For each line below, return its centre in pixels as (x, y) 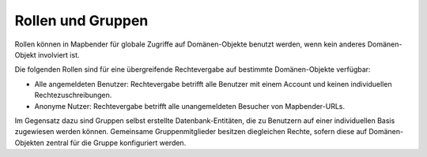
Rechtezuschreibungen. (73, 95)
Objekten (30, 143)
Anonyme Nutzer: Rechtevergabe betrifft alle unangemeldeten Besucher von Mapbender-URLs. (190, 106)
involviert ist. (59, 54)
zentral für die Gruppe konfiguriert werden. (116, 143)
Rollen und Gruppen (81, 21)
